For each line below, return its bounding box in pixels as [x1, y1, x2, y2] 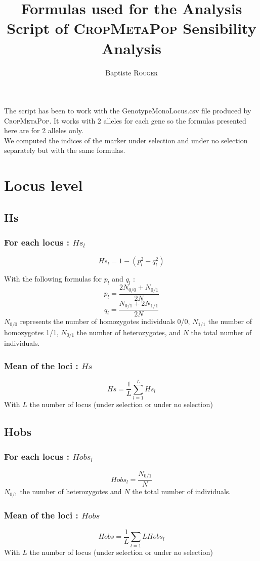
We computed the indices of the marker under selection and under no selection [4, 135, 248, 145]
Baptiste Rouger [105, 67, 158, 77]
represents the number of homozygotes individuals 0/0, [20, 316, 190, 327]
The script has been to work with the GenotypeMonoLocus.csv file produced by [4, 105, 251, 116]
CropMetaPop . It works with [4, 115, 96, 126]
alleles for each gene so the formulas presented [103, 115, 246, 126]
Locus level [4, 175, 83, 195]
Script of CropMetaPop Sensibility [7, 18, 256, 38]
